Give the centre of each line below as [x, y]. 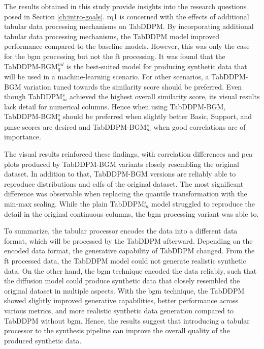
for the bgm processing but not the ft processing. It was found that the [115, 56]
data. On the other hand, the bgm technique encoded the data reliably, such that [130, 270]
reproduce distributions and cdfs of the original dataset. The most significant [124, 183]
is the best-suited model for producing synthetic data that [157, 66]
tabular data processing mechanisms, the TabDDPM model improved [112, 36]
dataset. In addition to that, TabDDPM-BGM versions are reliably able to [120, 174]
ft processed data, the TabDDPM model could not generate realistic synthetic [125, 260]
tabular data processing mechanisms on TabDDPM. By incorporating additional [129, 26]
